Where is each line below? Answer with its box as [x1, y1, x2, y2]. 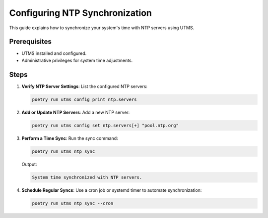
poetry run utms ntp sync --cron [32, 200, 114, 206]
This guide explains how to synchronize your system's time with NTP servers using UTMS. [9, 25, 195, 31]
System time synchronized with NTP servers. [32, 174, 142, 180]
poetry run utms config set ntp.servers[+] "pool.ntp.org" [32, 123, 179, 128]
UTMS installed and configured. [21, 50, 87, 56]
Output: [21, 161, 37, 167]
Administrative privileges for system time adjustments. [21, 57, 133, 63]
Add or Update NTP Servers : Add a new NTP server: [21, 109, 130, 115]
